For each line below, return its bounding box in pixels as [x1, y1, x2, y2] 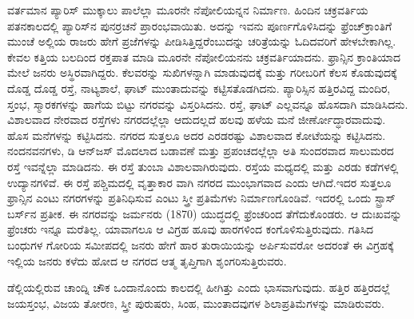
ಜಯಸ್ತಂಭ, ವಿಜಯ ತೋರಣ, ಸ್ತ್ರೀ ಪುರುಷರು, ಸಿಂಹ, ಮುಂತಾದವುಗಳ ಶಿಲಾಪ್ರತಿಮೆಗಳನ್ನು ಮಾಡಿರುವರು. [7, 294, 384, 311]
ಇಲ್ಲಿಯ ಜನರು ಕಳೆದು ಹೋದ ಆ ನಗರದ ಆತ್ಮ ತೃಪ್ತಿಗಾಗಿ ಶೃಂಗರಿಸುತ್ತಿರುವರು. [7, 252, 287, 269]
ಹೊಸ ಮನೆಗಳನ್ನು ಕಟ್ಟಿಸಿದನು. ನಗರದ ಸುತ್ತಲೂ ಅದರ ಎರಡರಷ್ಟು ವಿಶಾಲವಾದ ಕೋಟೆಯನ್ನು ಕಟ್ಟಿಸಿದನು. [7, 126, 386, 143]
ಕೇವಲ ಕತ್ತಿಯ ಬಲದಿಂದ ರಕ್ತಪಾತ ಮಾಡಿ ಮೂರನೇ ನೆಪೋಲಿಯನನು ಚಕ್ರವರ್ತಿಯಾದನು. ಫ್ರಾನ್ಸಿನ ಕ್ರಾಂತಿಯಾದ [7, 48, 401, 65]
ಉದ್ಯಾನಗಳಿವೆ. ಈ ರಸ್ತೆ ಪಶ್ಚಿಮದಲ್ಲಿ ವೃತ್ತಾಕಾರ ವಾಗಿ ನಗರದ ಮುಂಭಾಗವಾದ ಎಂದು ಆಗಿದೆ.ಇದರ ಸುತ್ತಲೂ [7, 173, 392, 190]
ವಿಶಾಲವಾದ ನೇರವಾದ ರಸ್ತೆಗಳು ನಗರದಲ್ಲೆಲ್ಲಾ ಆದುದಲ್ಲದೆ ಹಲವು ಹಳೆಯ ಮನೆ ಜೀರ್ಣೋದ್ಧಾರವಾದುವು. [7, 111, 386, 128]
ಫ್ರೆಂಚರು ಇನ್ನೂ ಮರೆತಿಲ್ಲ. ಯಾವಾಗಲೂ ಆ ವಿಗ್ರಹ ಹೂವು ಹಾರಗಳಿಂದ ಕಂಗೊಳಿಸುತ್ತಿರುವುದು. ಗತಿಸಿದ [7, 221, 374, 237]
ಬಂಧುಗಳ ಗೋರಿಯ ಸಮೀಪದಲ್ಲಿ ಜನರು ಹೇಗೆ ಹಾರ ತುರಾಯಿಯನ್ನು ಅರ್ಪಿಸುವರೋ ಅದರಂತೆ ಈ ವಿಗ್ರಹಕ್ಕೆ [7, 236, 394, 253]
